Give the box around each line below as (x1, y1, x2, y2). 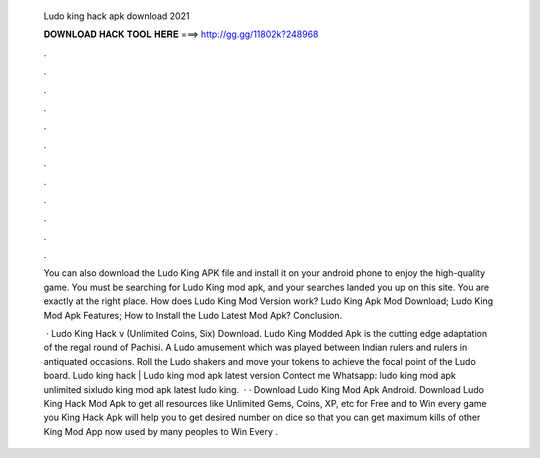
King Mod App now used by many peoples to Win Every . (43, 425, 279, 437)
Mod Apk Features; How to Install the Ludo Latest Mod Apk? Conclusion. (43, 309, 343, 321)
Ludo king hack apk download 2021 (43, 10, 190, 22)
